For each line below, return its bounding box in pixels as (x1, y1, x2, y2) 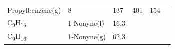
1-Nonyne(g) (68, 31, 106, 42)
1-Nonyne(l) (68, 17, 104, 28)
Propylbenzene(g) (7, 4, 61, 15)
